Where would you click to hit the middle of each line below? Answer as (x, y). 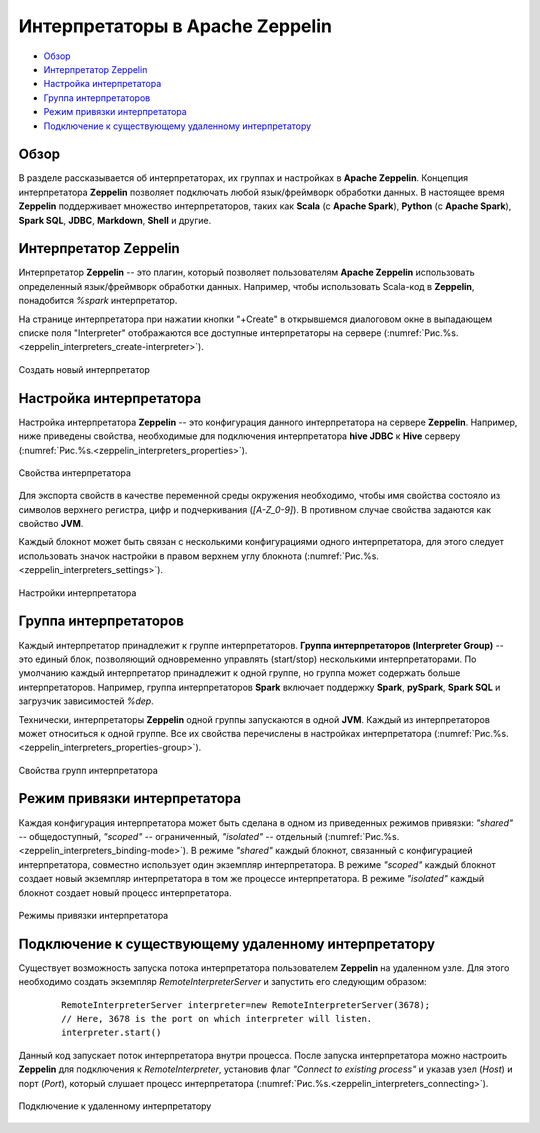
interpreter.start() (111, 1033)
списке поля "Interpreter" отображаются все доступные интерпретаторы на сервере (200, 333)
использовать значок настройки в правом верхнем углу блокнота (160, 556)
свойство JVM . (51, 524)
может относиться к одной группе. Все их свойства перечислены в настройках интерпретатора (225, 733)
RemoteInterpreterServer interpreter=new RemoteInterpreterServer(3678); (246, 1004)
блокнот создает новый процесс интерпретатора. (125, 892)
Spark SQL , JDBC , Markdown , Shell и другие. (115, 220)
